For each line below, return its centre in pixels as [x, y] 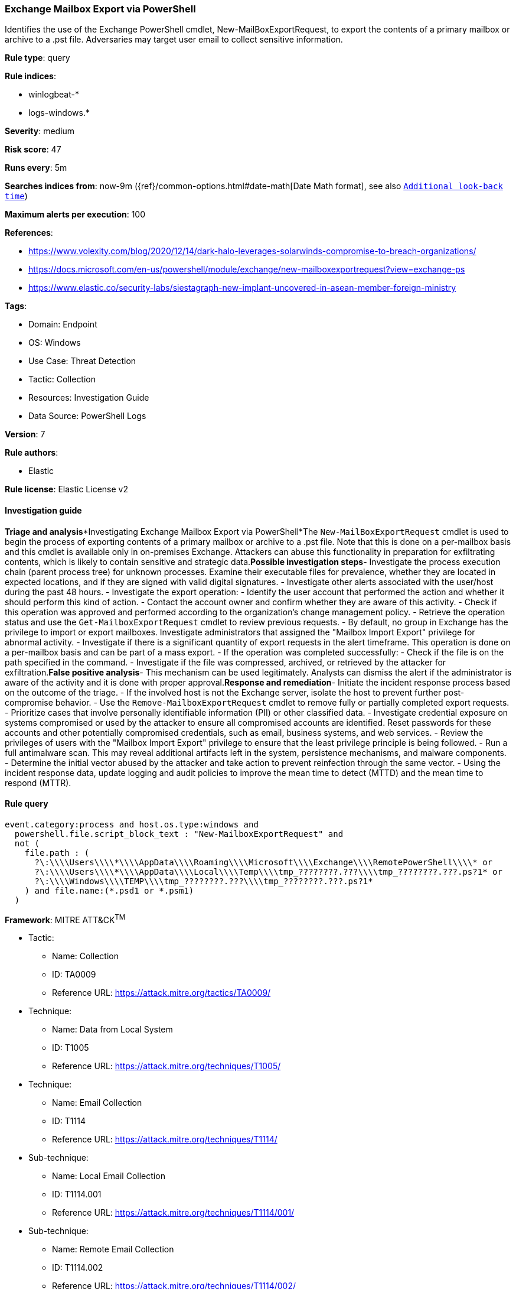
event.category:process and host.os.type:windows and [132, 824]
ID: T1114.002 [78, 1268]
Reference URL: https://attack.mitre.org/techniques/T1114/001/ [173, 1213]
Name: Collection [86, 956]
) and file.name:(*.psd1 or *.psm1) [109, 890]
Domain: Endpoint [63, 324]
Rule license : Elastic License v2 [66, 489]
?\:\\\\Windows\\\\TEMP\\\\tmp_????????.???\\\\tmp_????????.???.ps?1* [204, 881]
